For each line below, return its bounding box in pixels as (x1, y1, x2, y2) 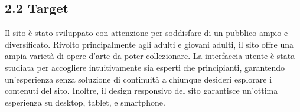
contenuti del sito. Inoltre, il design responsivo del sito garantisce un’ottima (5, 84, 278, 97)
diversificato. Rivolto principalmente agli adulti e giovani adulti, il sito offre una (5, 38, 294, 50)
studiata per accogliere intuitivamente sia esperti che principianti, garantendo (5, 61, 285, 73)
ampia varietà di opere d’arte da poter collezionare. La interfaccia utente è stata (5, 50, 295, 62)
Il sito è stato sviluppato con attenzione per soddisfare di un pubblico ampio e (5, 27, 288, 39)
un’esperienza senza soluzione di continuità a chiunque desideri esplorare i (5, 73, 272, 85)
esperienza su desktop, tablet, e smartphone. (5, 95, 165, 108)
